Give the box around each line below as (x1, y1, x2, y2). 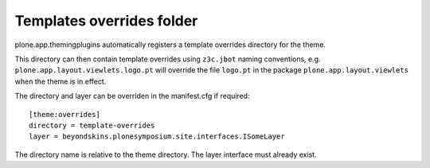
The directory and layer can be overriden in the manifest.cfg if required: (14, 92, 250, 101)
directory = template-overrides (29, 120, 155, 130)
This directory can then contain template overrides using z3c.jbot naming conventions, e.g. (14, 54, 322, 64)
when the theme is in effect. (14, 76, 107, 86)
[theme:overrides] (29, 110, 101, 119)
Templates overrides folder (14, 12, 198, 29)
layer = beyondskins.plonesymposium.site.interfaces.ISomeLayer (29, 132, 286, 141)
